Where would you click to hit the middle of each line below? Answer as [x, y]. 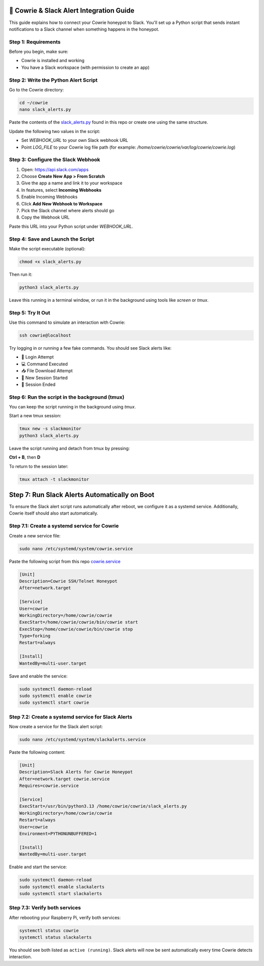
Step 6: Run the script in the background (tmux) [67, 397]
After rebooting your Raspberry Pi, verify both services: [65, 918]
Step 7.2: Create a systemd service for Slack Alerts [71, 717]
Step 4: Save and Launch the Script [52, 239]
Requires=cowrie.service [49, 786]
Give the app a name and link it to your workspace [72, 183]
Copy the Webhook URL [45, 217]
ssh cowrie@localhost [45, 335]
